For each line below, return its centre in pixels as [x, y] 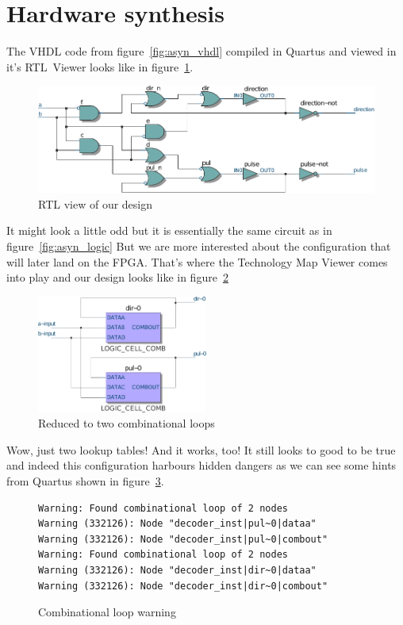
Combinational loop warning [107, 612]
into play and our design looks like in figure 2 [117, 277]
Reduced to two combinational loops [127, 423]
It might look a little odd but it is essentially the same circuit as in [169, 230]
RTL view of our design [96, 203]
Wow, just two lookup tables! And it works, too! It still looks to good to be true [201, 449]
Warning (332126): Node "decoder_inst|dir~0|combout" [183, 586]
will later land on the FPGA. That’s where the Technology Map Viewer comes [197, 261]
